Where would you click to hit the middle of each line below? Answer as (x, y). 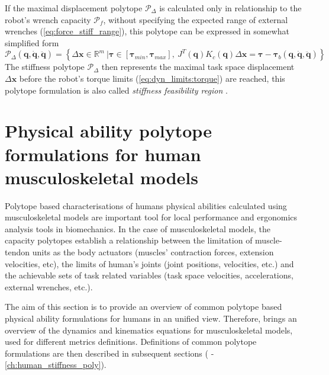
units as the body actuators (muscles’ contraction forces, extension (153, 252)
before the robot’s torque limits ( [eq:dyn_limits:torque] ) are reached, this (152, 78)
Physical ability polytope (108, 131)
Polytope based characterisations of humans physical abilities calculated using (146, 205)
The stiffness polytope (45, 67)
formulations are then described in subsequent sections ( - (109, 353)
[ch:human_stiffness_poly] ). (56, 365)
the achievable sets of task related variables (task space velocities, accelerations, (149, 275)
